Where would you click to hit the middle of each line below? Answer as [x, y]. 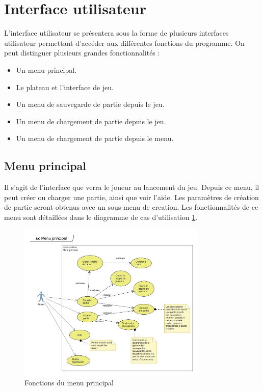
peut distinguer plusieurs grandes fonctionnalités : [82, 53]
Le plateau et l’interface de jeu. [65, 87]
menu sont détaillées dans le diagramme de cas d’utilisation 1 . [101, 217]
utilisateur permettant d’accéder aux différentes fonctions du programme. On [124, 43]
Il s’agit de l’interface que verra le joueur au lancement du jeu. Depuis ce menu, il [132, 187]
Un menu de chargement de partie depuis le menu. [95, 138]
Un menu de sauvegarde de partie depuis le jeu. [90, 104]
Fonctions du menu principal [69, 383]
